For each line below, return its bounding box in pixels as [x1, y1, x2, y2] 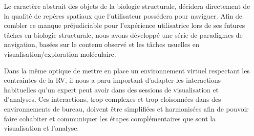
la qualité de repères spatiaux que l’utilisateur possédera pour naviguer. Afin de [4, 10, 242, 21]
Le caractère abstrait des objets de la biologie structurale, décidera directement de [4, 1, 250, 11]
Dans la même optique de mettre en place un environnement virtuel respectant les [4, 65, 250, 75]
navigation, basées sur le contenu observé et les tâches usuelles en [4, 39, 200, 49]
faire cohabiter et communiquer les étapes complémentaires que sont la [4, 113, 216, 123]
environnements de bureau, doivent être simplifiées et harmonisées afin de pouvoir [4, 103, 249, 113]
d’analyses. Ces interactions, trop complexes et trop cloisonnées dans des [4, 94, 221, 104]
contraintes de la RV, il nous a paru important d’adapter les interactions [4, 75, 221, 85]
